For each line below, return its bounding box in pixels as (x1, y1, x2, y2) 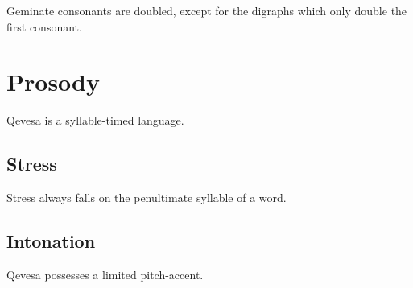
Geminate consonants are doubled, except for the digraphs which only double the (6, 2, 407, 19)
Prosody (6, 65, 100, 98)
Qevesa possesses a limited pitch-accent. (6, 265, 204, 282)
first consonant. (6, 18, 82, 35)
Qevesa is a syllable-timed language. (6, 112, 184, 129)
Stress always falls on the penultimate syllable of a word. (6, 189, 287, 206)
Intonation (6, 228, 96, 253)
